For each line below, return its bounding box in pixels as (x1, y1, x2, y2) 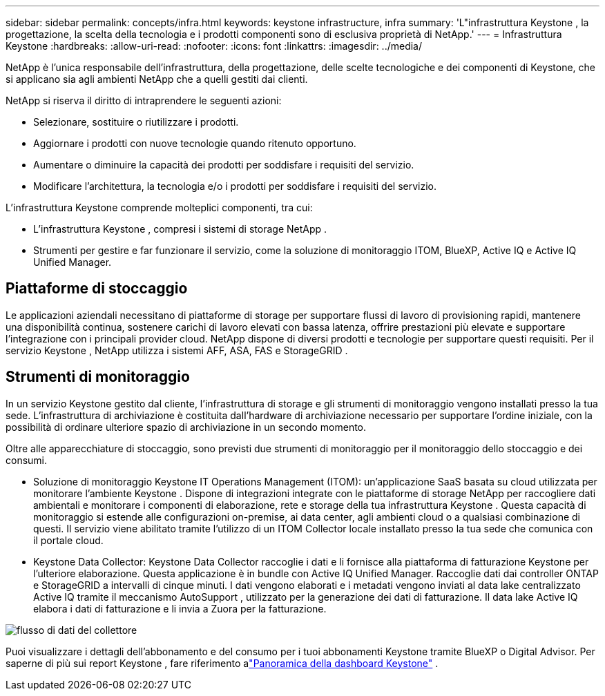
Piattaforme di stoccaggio (6, 280, 188, 298)
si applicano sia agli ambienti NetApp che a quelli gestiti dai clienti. (6, 73, 308, 85)
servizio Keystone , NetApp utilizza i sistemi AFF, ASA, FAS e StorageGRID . (6, 344, 348, 356)
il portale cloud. (33, 534, 104, 546)
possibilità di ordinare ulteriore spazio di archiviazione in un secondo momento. (6, 420, 367, 433)
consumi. (6, 454, 48, 466)
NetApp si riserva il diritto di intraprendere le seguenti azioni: (6, 95, 282, 106)
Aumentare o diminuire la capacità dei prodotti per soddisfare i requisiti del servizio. (33, 159, 414, 171)
